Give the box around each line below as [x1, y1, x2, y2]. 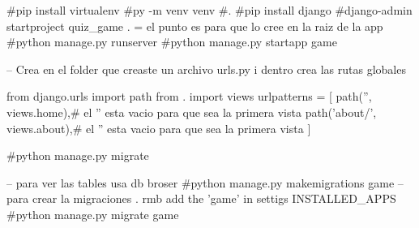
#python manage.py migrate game [6, 205, 179, 222]
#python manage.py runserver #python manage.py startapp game [6, 33, 337, 50]
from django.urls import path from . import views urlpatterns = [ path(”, [6, 88, 372, 105]
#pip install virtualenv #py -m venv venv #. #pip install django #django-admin [6, 2, 413, 18]
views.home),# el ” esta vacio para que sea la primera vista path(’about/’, [6, 103, 377, 120]
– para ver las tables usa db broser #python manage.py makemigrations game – [6, 174, 404, 191]
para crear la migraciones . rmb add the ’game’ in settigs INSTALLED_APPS [6, 190, 396, 207]
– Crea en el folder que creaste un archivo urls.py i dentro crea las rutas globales [6, 60, 406, 77]
